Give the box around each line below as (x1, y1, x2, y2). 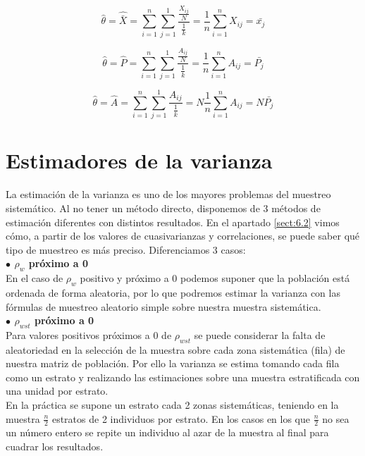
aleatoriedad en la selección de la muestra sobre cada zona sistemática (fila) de (6, 342, 345, 357)
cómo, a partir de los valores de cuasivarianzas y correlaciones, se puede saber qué (6, 228, 360, 243)
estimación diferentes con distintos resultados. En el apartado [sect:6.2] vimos (6, 214, 340, 229)
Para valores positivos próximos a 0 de (6, 327, 172, 342)
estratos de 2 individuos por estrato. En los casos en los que (51, 411, 311, 426)
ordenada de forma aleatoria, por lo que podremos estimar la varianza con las (6, 285, 340, 300)
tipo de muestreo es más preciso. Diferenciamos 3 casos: (6, 242, 246, 257)
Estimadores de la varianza (6, 146, 273, 175)
